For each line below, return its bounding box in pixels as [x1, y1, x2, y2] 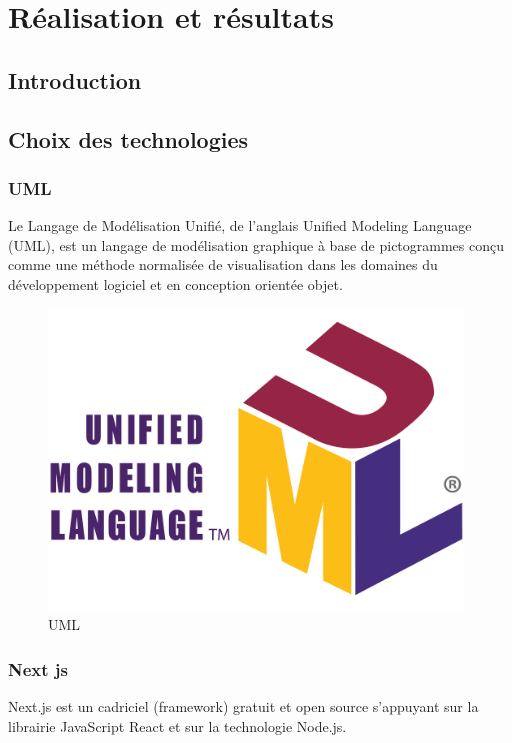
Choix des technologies [8, 123, 249, 154]
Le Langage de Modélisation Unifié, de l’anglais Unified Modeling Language [8, 215, 472, 236]
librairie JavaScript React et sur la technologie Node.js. [8, 715, 347, 736]
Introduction [8, 64, 142, 95]
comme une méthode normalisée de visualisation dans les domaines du [8, 254, 438, 275]
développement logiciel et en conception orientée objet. [8, 273, 343, 294]
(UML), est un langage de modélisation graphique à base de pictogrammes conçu [8, 234, 505, 255]
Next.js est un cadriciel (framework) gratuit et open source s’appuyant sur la [8, 696, 479, 717]
